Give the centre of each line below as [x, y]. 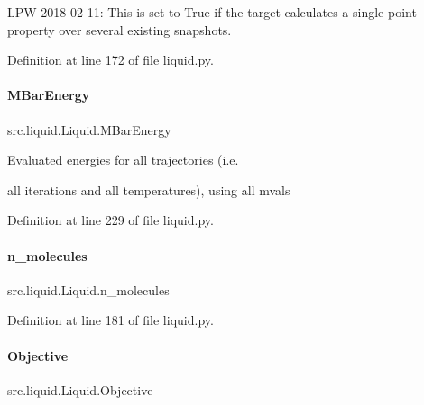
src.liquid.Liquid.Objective [80, 389]
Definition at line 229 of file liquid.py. [111, 220]
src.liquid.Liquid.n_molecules [88, 289]
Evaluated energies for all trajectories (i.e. [123, 160]
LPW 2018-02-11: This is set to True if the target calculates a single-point [212, 12]
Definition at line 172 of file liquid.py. [111, 60]
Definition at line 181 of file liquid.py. [111, 320]
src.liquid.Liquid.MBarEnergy [89, 129]
